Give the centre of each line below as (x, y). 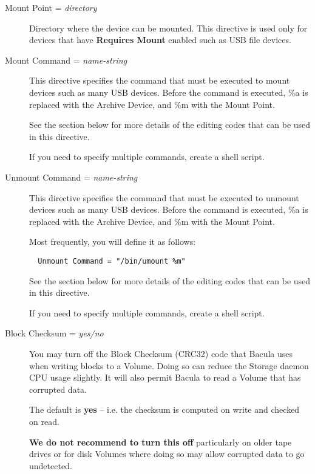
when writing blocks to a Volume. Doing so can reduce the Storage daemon (169, 365)
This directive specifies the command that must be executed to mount (160, 80)
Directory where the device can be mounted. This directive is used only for (168, 28)
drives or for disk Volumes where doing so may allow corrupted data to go (167, 454)
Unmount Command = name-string (71, 177)
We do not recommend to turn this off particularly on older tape (161, 442)
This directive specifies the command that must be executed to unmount (164, 197)
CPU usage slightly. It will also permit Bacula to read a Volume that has (165, 377)
